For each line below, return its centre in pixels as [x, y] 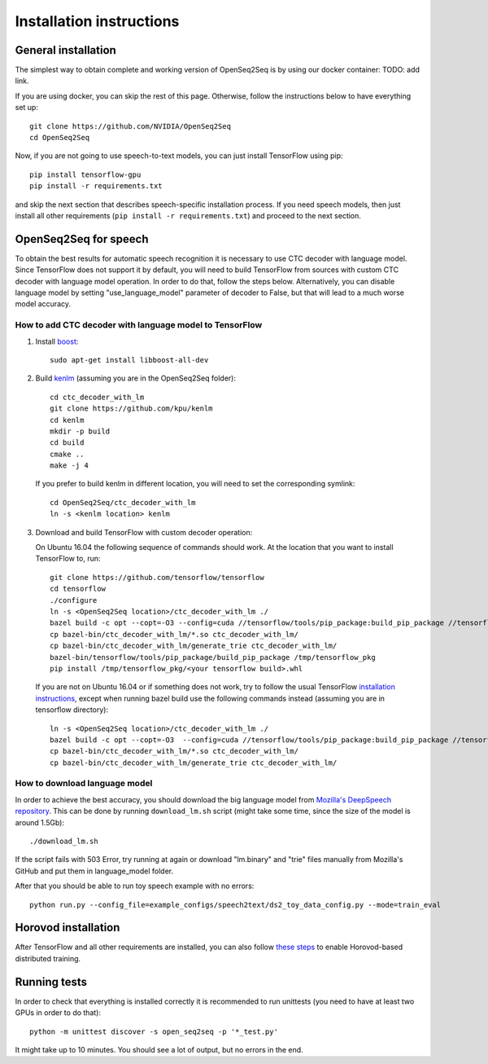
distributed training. [48, 958]
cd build [67, 443]
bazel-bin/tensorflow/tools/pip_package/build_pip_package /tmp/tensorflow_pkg [213, 657]
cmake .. [67, 454]
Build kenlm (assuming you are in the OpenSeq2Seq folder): [135, 378]
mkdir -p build [80, 431]
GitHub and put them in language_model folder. [94, 871]
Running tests [51, 982]
